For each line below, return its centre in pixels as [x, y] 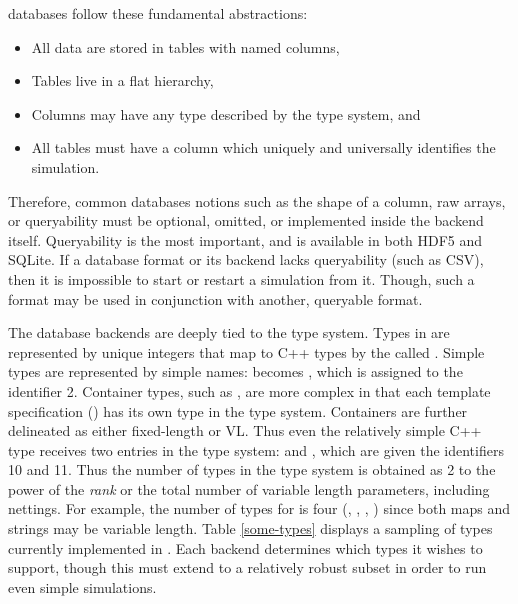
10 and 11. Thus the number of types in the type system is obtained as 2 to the [252, 469]
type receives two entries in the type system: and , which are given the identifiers [256, 449]
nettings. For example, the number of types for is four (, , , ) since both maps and [259, 508]
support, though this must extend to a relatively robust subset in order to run [247, 567]
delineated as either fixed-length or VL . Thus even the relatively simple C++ [245, 430]
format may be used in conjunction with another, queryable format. [215, 298]
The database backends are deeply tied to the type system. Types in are [229, 332]
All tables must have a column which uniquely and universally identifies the [263, 147]
